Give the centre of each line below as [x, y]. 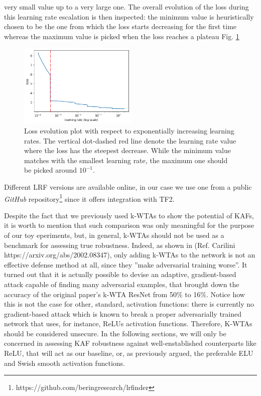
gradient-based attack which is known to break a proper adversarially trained [123, 313]
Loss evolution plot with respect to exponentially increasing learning [129, 130]
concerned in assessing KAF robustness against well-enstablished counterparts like [130, 343]
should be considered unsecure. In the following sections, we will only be [115, 333]
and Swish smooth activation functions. [64, 363]
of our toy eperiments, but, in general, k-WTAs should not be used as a [114, 235]
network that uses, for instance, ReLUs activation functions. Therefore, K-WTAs [128, 323]
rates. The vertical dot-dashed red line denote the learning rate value [130, 140]
